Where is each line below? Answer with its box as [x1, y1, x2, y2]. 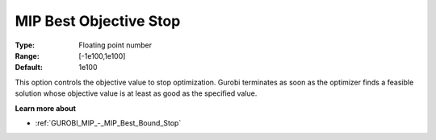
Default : [15, 63, 44, 72]
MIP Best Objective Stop [15, 12, 181, 30]
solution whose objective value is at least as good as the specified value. [15, 89, 258, 98]
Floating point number [78, 40, 153, 50]
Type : [15, 40, 36, 50]
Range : [15, 51, 40, 60]
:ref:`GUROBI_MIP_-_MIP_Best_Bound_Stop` [35, 117, 182, 128]
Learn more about [15, 103, 77, 113]
